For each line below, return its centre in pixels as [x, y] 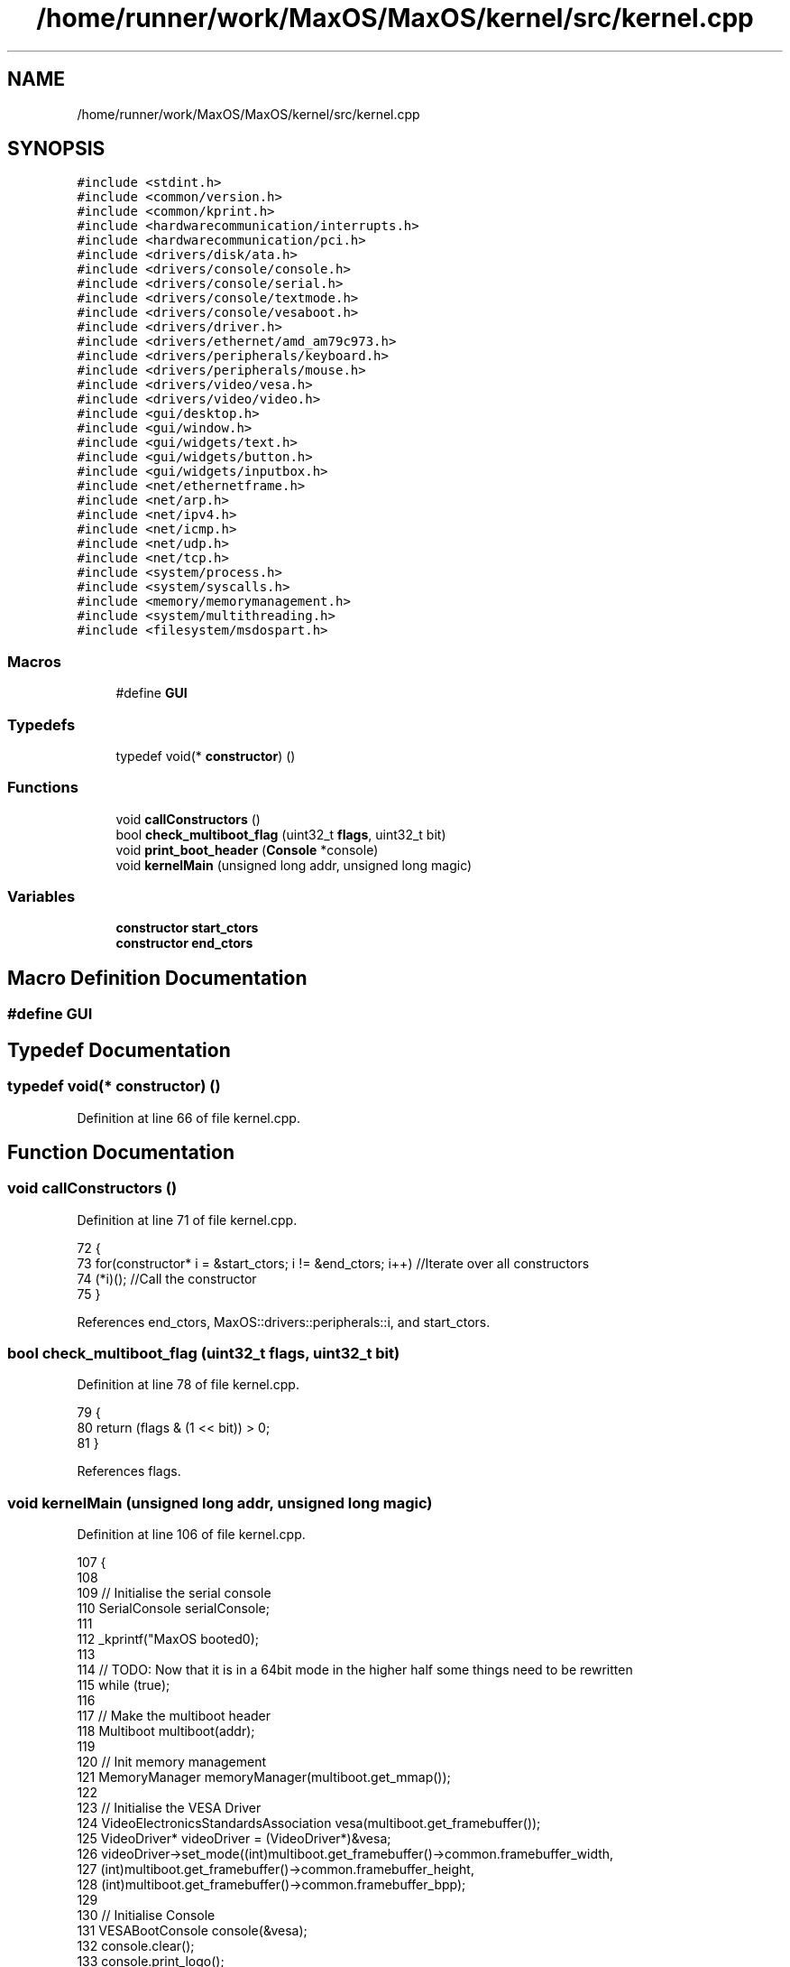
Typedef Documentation [119, 1050]
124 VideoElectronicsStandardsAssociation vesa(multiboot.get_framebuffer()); [309, 1823]
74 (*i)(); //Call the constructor [167, 1278]
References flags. [129, 1471]
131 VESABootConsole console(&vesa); [192, 1931]
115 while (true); [124, 1685]
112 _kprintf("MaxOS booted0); [168, 1639]
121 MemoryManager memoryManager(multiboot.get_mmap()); [264, 1777]
